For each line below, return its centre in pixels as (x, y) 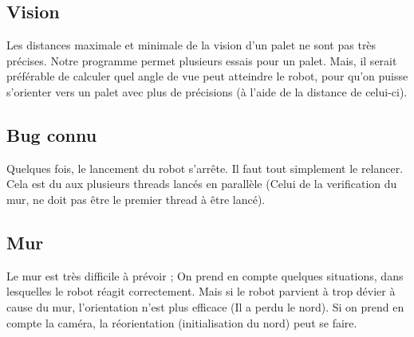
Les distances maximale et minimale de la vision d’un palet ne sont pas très (191, 45)
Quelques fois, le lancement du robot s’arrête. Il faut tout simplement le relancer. (205, 168)
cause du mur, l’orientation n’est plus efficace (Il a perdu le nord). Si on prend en (205, 306)
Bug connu (52, 134)
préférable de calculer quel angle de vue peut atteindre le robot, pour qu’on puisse (207, 76)
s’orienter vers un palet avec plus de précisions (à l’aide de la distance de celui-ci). (207, 91)
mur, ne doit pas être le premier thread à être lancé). (136, 199)
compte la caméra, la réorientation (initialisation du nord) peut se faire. (182, 322)
